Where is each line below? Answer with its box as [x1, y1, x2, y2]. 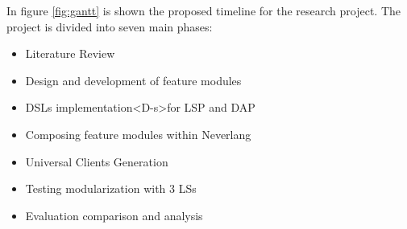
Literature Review [25, 45, 115, 62]
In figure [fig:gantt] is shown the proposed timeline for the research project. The [6, 2, 401, 18]
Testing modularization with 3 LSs [25, 180, 197, 197]
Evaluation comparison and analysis [25, 207, 203, 223]
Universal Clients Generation [25, 153, 168, 170]
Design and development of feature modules [25, 72, 242, 88]
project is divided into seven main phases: [6, 18, 213, 35]
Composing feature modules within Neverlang [25, 125, 251, 142]
